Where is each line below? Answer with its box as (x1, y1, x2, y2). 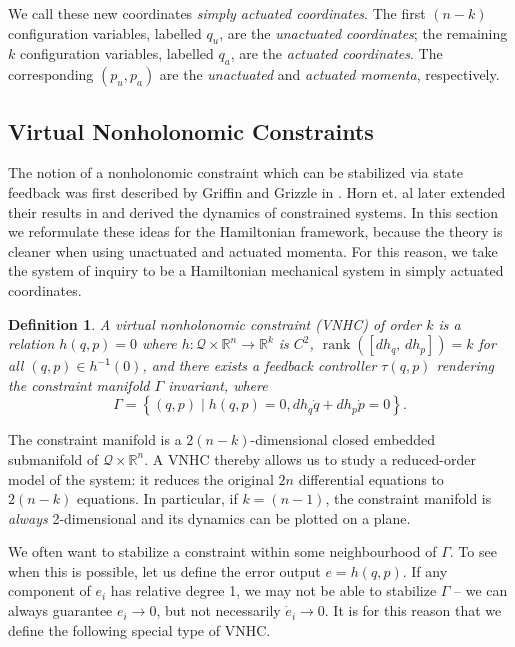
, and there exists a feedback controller (142, 355, 377, 376)
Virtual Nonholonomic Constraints (8, 115, 374, 146)
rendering (436, 355, 495, 376)
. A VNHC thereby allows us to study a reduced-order (144, 448, 476, 469)
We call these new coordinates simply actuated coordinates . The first (8, 3, 426, 23)
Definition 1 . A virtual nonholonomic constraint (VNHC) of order (8, 313, 422, 334)
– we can (454, 580, 508, 601)
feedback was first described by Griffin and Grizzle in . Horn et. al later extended (8, 181, 506, 202)
